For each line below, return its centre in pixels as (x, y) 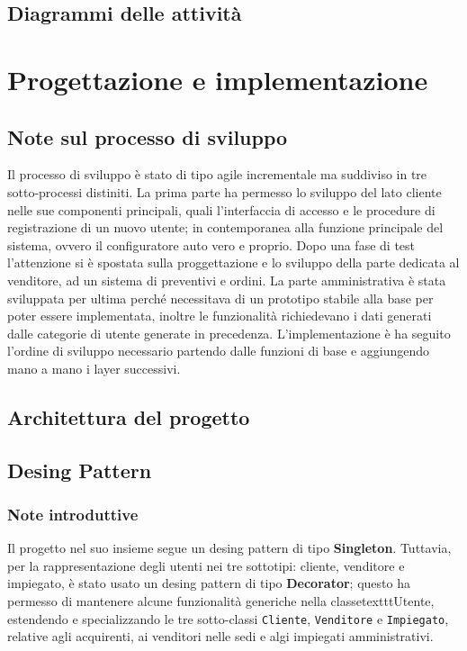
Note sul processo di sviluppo (148, 136)
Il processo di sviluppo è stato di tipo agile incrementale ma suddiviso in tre (217, 174)
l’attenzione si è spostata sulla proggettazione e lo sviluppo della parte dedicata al (233, 262)
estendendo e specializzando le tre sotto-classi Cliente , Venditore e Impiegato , (228, 618)
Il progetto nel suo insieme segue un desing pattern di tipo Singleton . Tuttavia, (229, 548)
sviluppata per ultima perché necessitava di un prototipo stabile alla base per (220, 298)
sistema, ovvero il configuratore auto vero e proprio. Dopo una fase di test (211, 244)
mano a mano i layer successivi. (94, 368)
